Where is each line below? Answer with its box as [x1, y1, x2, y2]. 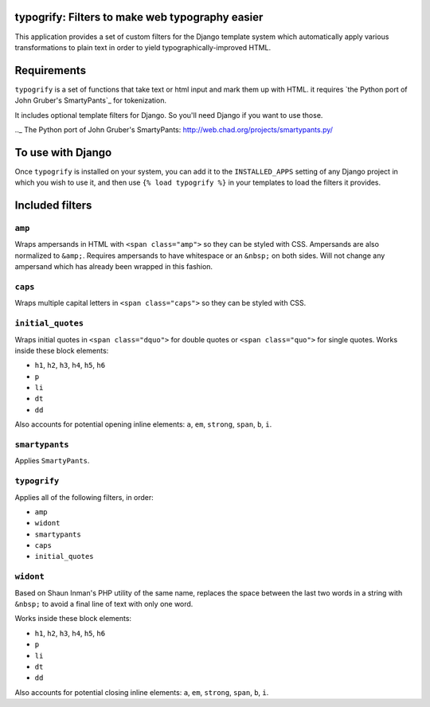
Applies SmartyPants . [14, 456, 90, 466]
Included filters [14, 199, 92, 213]
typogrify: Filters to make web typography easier [14, 10, 264, 24]
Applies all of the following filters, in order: [14, 492, 154, 502]
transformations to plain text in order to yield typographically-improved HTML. [14, 42, 272, 52]
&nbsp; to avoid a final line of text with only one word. [14, 600, 193, 608]
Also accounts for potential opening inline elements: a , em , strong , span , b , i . [14, 420, 272, 429]
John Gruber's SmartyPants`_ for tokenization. [14, 96, 167, 105]
